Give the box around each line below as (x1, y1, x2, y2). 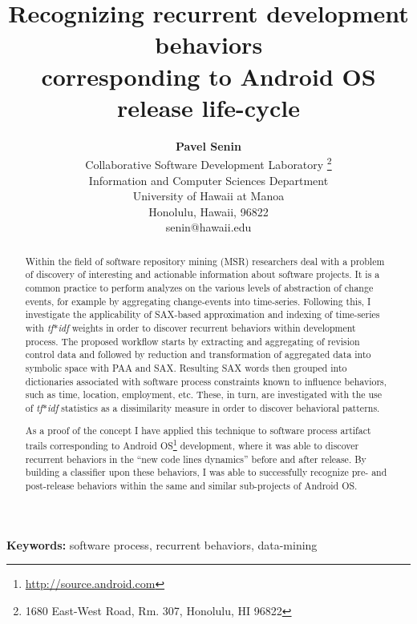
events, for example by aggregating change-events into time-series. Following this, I (25, 294, 371, 308)
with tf (25, 320, 54, 334)
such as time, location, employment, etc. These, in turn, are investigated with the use (25, 388, 383, 401)
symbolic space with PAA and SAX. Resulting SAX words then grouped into (25, 360, 347, 374)
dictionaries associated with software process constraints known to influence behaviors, (25, 374, 387, 388)
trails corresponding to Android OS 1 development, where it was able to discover (25, 437, 359, 453)
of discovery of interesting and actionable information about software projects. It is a (25, 268, 380, 281)
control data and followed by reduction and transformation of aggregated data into (25, 348, 371, 361)
